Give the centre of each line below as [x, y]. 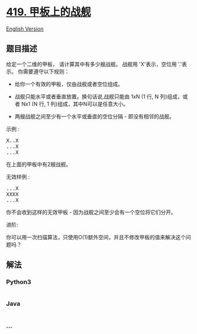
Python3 [19, 282]
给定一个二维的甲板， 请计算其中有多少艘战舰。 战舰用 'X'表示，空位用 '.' [94, 64]
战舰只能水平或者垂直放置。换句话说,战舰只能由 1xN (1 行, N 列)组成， [98, 96]
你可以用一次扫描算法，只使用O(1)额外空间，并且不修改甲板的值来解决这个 [96, 237]
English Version [25, 29]
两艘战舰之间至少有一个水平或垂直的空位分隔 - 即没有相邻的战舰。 [95, 116]
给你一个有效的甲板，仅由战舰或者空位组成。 [69, 84]
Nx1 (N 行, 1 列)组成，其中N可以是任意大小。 [75, 104]
